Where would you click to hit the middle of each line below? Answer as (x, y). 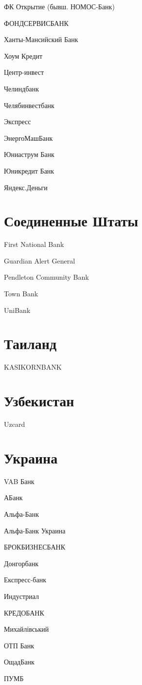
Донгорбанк (21, 563)
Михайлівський (27, 629)
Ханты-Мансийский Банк (41, 39)
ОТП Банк (19, 645)
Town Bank (21, 294)
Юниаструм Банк (29, 154)
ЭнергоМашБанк (28, 138)
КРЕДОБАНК (24, 612)
